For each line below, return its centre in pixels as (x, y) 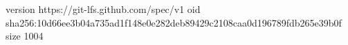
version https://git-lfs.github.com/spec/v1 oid (103, 9)
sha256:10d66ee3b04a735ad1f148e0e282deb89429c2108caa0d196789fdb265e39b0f (174, 22)
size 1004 (25, 36)
